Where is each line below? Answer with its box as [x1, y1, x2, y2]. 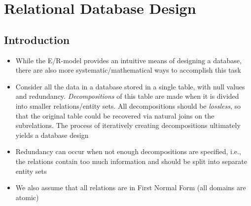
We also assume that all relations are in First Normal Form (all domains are [15, 182, 246, 193]
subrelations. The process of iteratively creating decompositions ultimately [15, 120, 241, 130]
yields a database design [15, 129, 89, 140]
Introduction [4, 32, 70, 47]
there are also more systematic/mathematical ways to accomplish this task [15, 65, 241, 75]
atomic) [15, 192, 39, 202]
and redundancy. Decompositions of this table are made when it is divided [15, 91, 239, 101]
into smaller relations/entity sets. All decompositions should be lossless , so [15, 100, 241, 111]
